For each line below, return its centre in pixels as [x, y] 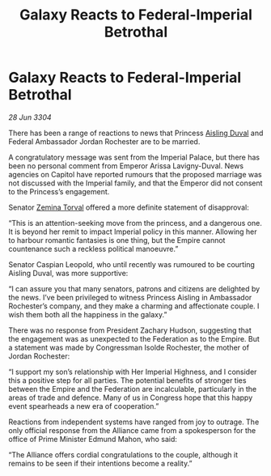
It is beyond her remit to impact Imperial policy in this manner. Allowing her [133, 232]
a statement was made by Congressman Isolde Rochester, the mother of [129, 347]
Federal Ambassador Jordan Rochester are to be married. [104, 141]
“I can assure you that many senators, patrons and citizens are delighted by [134, 288]
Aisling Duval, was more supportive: [68, 273]
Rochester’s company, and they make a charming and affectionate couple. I [134, 306]
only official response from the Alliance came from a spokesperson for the [132, 430]
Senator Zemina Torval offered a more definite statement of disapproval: [129, 207]
